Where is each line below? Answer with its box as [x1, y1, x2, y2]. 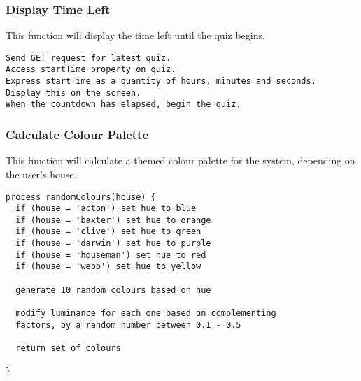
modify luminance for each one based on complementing [15, 308, 276, 319]
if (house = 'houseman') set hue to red [15, 250, 206, 260]
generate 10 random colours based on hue [15, 285, 211, 295]
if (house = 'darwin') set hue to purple [15, 238, 211, 249]
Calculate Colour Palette [6, 126, 149, 143]
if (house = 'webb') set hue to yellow [15, 261, 201, 272]
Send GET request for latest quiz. [6, 52, 171, 63]
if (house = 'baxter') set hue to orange [15, 215, 211, 225]
